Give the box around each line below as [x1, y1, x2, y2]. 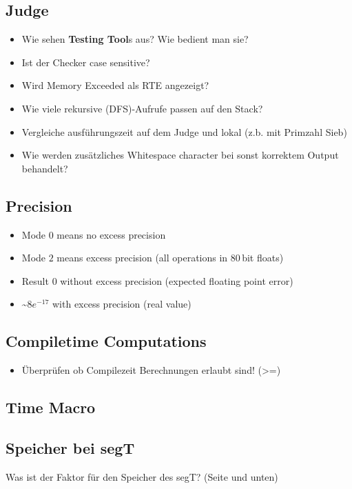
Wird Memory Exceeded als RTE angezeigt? [21, 78, 209, 92]
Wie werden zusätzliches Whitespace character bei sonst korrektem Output [21, 148, 339, 162]
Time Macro [6, 397, 96, 418]
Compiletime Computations [6, 330, 207, 352]
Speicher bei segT [6, 437, 135, 458]
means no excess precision [56, 227, 166, 241]
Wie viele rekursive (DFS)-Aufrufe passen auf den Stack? [21, 101, 263, 115]
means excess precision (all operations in [56, 250, 228, 265]
